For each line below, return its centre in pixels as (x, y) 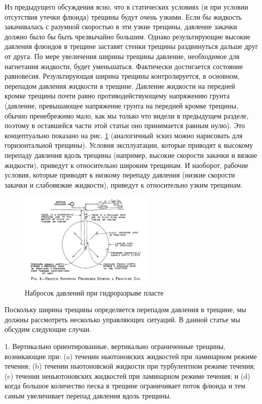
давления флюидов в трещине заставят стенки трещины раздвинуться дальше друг (132, 46)
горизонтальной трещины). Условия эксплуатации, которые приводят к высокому (129, 145)
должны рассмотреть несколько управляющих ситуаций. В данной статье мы (122, 319)
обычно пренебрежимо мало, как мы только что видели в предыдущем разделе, (126, 115)
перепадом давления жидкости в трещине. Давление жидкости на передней (120, 85)
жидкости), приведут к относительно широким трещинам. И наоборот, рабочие (126, 165)
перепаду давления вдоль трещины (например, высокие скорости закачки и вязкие (131, 155)
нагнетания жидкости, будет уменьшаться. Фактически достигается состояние (124, 66)
